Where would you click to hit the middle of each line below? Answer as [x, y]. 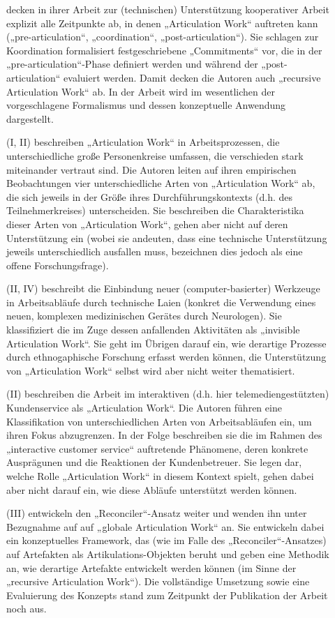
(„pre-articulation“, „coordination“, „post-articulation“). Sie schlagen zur [163, 37]
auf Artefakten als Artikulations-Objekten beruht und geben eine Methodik [168, 553]
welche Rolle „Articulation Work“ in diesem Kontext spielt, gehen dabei [160, 476]
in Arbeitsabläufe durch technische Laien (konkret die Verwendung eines [161, 302]
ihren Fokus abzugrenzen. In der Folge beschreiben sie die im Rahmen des [164, 435]
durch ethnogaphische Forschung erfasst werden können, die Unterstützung [166, 357]
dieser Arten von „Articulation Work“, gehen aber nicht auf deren [147, 224]
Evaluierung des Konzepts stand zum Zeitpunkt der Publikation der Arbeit [167, 595]
